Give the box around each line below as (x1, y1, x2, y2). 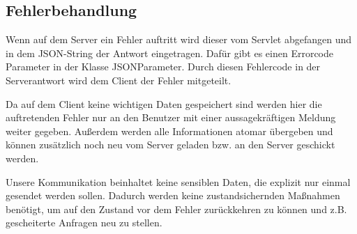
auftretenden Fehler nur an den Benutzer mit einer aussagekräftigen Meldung (6, 110, 336, 125)
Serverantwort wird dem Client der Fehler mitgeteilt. (6, 72, 231, 87)
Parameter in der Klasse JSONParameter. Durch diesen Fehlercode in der (6, 59, 321, 74)
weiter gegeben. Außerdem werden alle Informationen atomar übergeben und (6, 123, 333, 138)
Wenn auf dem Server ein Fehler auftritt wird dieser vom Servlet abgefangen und (6, 32, 352, 47)
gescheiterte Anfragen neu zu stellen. (6, 215, 162, 230)
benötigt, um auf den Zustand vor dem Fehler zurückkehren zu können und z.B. (6, 201, 347, 216)
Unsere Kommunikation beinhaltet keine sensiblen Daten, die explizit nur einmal (6, 174, 351, 189)
